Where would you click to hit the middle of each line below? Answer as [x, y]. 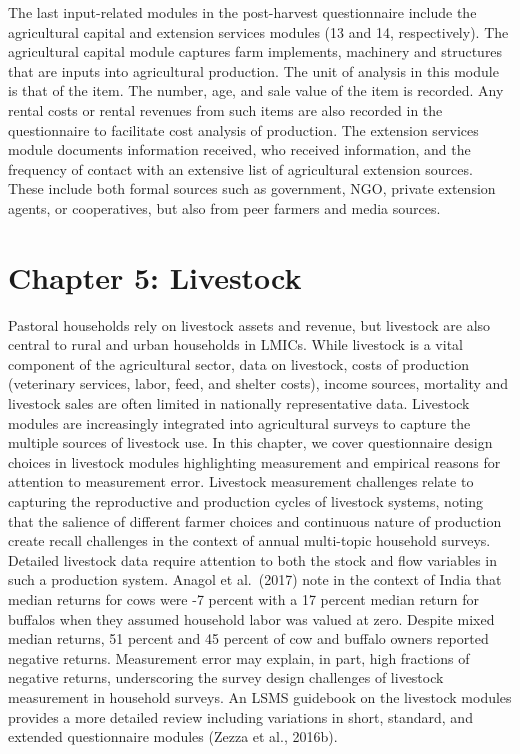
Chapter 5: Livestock [155, 276]
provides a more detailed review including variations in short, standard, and [240, 716]
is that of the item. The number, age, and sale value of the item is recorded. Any [256, 90]
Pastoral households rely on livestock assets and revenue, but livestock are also [249, 324]
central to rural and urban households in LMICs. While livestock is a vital [235, 344]
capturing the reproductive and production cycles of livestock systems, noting [246, 501]
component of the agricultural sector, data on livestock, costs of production [238, 363]
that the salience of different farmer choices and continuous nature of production [255, 520]
